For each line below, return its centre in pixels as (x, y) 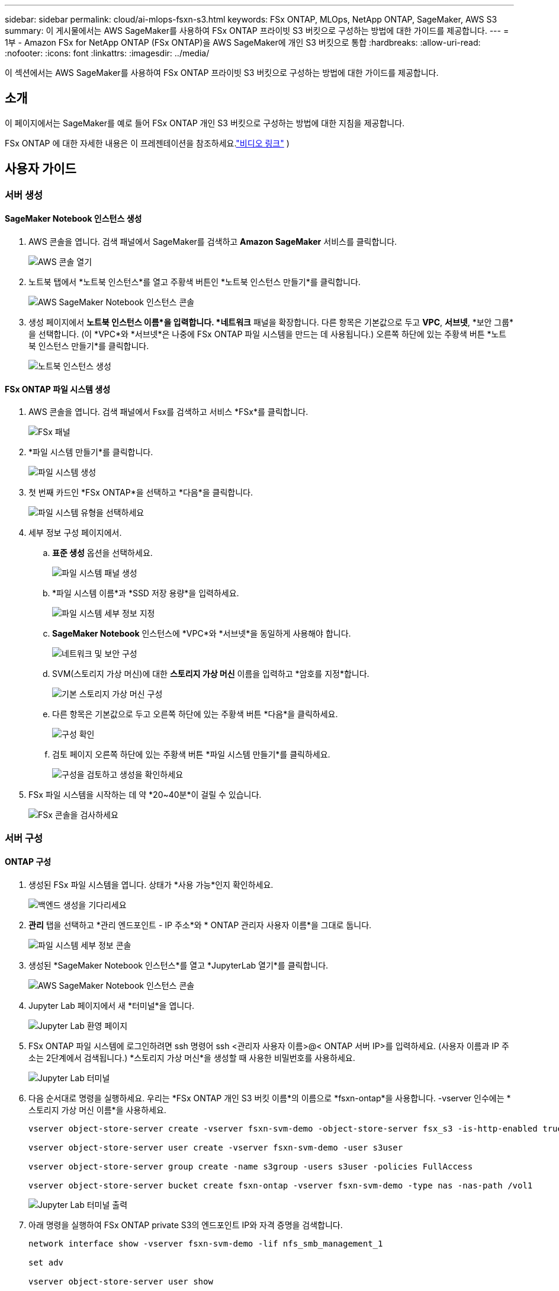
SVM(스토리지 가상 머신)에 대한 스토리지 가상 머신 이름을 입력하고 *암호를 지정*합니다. (211, 674)
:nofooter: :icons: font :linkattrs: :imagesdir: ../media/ (107, 53)
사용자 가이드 (41, 169)
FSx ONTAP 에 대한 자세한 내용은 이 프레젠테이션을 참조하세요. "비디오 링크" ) (147, 143)
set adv (46, 1262)
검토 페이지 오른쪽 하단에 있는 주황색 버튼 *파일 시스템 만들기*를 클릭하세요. (191, 755)
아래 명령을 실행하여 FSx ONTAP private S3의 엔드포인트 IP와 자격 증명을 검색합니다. (186, 1225)
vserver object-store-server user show (121, 1281)
